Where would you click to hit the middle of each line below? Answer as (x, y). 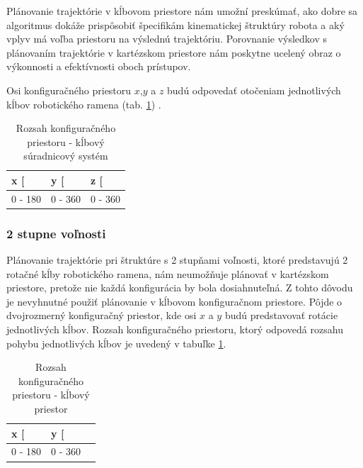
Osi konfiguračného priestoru (69, 90)
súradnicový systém (66, 156)
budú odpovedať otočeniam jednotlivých (254, 90)
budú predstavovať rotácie (281, 315)
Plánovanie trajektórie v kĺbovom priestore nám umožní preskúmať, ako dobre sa (182, 11)
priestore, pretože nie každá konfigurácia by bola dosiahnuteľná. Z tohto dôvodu (180, 288)
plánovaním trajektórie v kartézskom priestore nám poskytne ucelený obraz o (174, 52)
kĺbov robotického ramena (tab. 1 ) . (84, 104)
